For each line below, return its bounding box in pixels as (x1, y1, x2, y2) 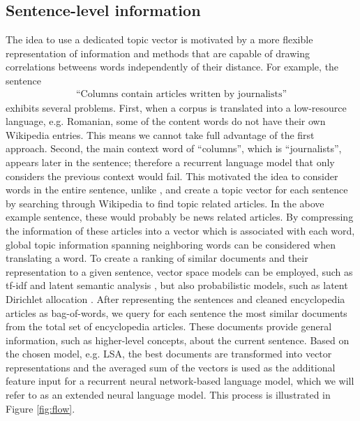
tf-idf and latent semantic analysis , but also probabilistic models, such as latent (6, 278, 348, 293)
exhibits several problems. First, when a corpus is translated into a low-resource (6, 100, 347, 115)
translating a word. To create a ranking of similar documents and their (6, 251, 308, 265)
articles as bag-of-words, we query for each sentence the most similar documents (6, 305, 347, 320)
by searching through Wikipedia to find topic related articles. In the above (6, 195, 324, 210)
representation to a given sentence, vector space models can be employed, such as (6, 264, 353, 279)
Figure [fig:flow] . (6, 401, 75, 415)
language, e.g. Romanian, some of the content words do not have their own (6, 114, 326, 128)
